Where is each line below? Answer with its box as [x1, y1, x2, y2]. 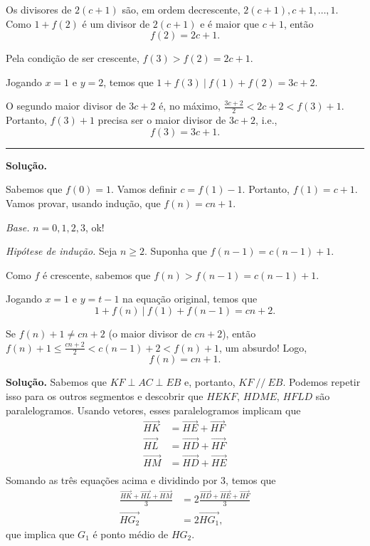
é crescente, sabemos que [42, 267, 151, 282]
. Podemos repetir [282, 374, 361, 389]
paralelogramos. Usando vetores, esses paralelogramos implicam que [6, 402, 301, 417]
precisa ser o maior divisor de [97, 112, 226, 127]
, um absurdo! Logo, [219, 340, 307, 355]
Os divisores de [6, 2, 72, 16]
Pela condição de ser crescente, [6, 51, 139, 65]
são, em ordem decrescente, [122, 2, 240, 16]
